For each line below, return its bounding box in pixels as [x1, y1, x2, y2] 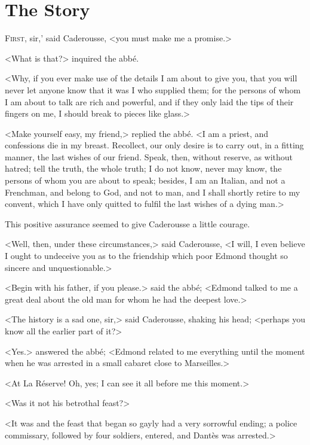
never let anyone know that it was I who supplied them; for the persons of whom [5, 83, 301, 96]
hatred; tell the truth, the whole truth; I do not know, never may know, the [5, 162, 282, 175]
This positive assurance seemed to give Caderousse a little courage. [5, 217, 250, 230]
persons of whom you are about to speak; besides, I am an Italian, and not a [5, 174, 286, 187]
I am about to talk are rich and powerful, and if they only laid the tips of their [5, 95, 294, 108]
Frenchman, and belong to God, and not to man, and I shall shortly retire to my [5, 185, 300, 198]
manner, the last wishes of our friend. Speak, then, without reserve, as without [5, 150, 293, 163]
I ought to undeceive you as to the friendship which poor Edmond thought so [5, 249, 288, 262]
